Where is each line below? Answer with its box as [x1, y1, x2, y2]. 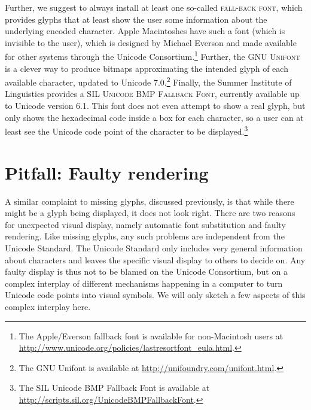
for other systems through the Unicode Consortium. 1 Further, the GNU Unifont [5, 48, 300, 63]
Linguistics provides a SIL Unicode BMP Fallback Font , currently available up [5, 87, 300, 100]
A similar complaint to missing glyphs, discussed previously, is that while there [5, 195, 294, 207]
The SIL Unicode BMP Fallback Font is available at [19, 381, 210, 394]
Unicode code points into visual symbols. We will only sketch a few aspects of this [5, 288, 306, 301]
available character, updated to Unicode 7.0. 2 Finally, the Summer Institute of [5, 74, 292, 88]
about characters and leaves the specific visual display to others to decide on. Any [5, 253, 306, 266]
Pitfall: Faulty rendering [5, 160, 209, 184]
